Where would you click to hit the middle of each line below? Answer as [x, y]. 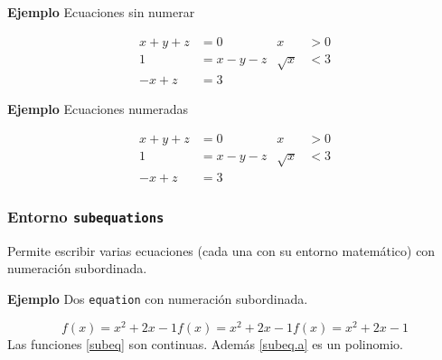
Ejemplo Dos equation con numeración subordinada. [158, 298]
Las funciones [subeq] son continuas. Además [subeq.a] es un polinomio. [205, 343]
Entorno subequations [86, 216]
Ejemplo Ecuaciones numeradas [98, 109]
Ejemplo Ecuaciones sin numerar [101, 12]
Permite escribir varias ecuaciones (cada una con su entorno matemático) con [221, 250]
